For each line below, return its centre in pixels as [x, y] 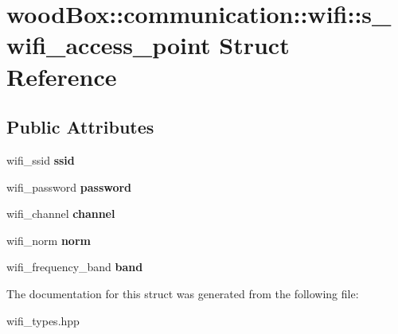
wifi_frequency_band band [75, 267]
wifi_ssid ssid [41, 159]
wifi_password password [69, 186]
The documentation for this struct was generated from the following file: [183, 293]
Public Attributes [80, 127]
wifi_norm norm [49, 240]
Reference [62, 76]
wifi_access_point [109, 45]
